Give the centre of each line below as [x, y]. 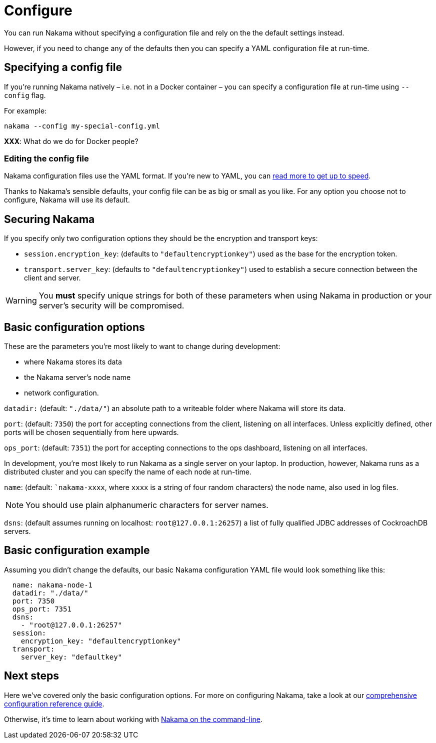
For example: [25, 110]
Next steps [31, 676]
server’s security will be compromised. [111, 306]
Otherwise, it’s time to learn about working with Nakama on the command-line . [133, 719]
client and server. [52, 278]
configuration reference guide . [54, 703]
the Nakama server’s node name [77, 377]
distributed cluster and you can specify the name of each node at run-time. [128, 472]
